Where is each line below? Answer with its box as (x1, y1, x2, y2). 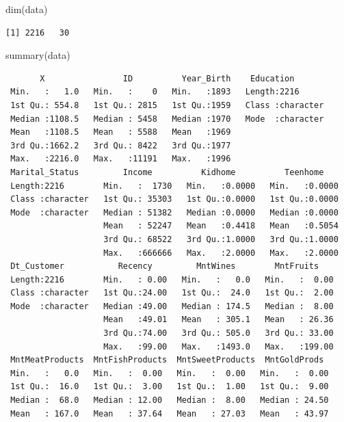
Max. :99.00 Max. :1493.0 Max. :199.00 (103, 341, 334, 352)
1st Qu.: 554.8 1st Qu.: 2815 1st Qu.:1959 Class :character (10, 100, 324, 110)
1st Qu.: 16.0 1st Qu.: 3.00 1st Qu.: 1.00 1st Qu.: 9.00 (10, 382, 329, 392)
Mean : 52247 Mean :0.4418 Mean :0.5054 (103, 221, 339, 231)
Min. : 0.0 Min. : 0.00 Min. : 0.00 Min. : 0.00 (10, 368, 329, 378)
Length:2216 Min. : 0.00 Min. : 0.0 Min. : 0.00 (10, 274, 334, 285)
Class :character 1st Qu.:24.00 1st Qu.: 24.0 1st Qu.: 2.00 (10, 288, 334, 298)
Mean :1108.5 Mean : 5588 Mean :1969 (10, 127, 231, 137)
